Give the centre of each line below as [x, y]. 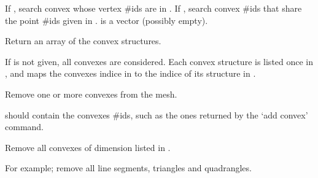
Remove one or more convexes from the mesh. [91, 94]
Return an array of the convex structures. [83, 41]
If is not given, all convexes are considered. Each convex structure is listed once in [159, 61]
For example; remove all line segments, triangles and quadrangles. [128, 168]
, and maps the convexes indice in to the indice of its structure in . [130, 73]
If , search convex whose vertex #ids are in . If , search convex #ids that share [153, 8]
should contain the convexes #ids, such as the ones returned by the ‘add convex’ [157, 114]
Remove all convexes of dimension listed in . [88, 147]
